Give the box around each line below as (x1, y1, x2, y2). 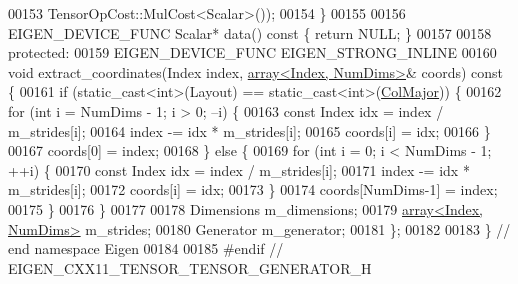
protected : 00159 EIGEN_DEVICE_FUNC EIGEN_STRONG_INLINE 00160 (8, 42, 497, 63)
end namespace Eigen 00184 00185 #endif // (8, 238, 284, 259)
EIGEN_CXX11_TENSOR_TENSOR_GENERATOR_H (8, 257, 372, 278)
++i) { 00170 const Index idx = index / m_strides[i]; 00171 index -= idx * (8, 159, 470, 180)
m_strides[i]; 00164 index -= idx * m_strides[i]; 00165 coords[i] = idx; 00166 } (8, 120, 491, 141)
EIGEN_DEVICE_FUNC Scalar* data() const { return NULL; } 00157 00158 (8, 22, 492, 43)
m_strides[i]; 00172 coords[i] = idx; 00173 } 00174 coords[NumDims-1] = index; (8, 179, 498, 200)
